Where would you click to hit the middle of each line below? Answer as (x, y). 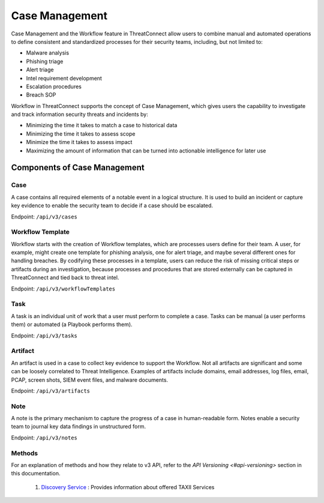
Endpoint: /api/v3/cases (44, 217)
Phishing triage (45, 61)
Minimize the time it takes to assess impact (79, 142)
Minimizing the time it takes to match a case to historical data (102, 125)
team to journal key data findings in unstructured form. (79, 427)
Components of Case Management (78, 168)
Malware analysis (47, 53)
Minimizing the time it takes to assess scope (81, 134)
